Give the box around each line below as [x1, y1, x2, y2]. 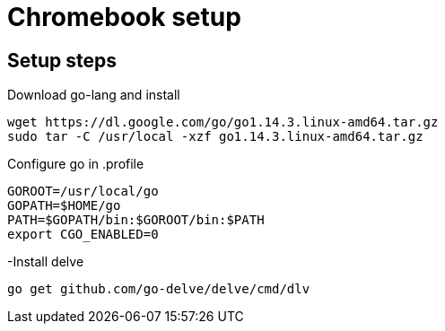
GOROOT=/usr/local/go [7, 184, 159, 199]
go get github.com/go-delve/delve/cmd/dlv [7, 282, 310, 297]
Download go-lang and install [7, 87, 180, 103]
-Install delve [7, 254, 84, 270]
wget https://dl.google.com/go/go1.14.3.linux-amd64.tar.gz [7, 115, 439, 130]
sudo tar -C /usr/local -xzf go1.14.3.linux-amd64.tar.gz [7, 129, 423, 144]
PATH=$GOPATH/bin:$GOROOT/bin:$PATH [7, 213, 265, 228]
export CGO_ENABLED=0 [7, 227, 159, 242]
